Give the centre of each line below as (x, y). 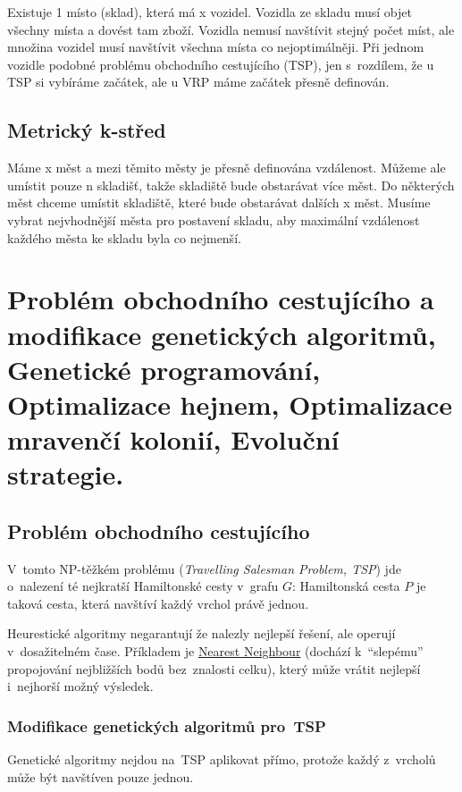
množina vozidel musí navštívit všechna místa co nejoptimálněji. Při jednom (216, 47)
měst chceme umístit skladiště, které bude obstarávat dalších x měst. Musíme (219, 202)
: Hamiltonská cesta (346, 586)
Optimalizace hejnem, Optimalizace (230, 404)
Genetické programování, (164, 369)
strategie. (66, 474)
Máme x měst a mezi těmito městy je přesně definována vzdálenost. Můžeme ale (227, 168)
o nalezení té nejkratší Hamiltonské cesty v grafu (143, 586)
